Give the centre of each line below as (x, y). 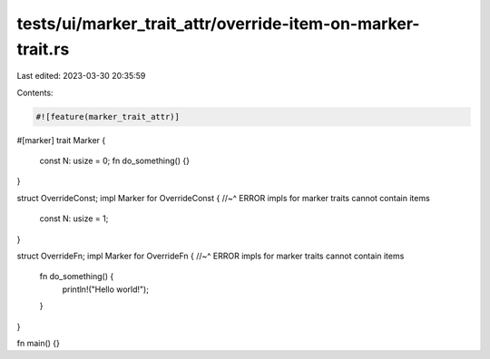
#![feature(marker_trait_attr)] (108, 116)
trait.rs (43, 49)
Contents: (35, 92)
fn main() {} (39, 343)
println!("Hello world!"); (106, 289)
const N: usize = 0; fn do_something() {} (115, 161)
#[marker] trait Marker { (61, 140)
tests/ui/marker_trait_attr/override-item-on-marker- (218, 24)
